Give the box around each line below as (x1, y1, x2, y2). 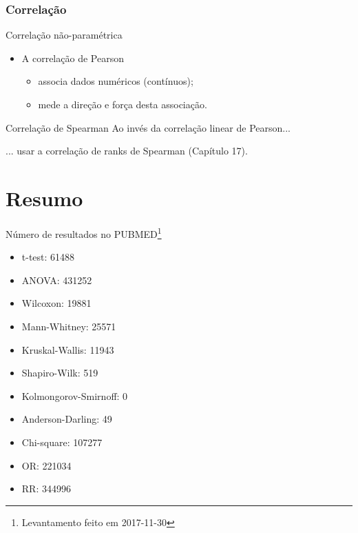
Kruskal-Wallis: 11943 (21, 342, 114, 356)
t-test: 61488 (21, 250, 75, 264)
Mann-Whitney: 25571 (21, 319, 116, 333)
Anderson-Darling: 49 (21, 412, 112, 426)
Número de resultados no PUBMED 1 (6, 224, 162, 241)
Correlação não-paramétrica (6, 28, 123, 42)
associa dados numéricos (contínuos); (38, 74, 193, 88)
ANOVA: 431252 (21, 272, 92, 287)
